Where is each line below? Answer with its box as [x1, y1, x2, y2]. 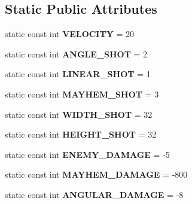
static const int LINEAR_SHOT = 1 [5, 68, 151, 80]
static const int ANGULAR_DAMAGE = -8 [5, 188, 184, 200]
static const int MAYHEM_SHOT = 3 [5, 87, 159, 100]
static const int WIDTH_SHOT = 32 [5, 108, 153, 120]
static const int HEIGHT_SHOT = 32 [5, 128, 157, 141]
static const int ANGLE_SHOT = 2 [5, 47, 148, 60]
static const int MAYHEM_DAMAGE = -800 [5, 168, 188, 181]
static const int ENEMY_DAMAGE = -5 [5, 148, 170, 160]
